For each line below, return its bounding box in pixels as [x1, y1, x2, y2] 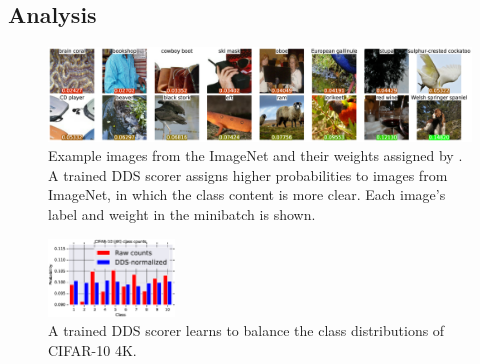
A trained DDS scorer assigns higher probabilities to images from [48, 164, 448, 185]
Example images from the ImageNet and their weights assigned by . [48, 145, 463, 166]
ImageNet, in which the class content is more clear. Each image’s [48, 184, 446, 205]
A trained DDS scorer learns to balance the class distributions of [48, 320, 445, 341]
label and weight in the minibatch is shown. [48, 203, 316, 224]
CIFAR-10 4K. [48, 340, 137, 361]
